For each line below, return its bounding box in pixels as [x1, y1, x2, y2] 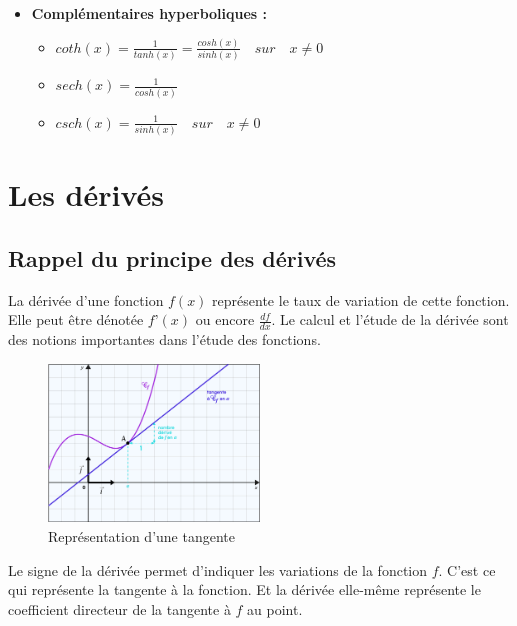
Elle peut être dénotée [8, 309, 144, 330]
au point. [247, 598, 303, 619]
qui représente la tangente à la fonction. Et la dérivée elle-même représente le [8, 579, 481, 600]
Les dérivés [8, 174, 164, 215]
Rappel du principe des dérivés [8, 242, 337, 273]
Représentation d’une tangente [48, 525, 235, 546]
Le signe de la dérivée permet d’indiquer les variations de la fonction [8, 559, 428, 580]
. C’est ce [438, 559, 496, 580]
